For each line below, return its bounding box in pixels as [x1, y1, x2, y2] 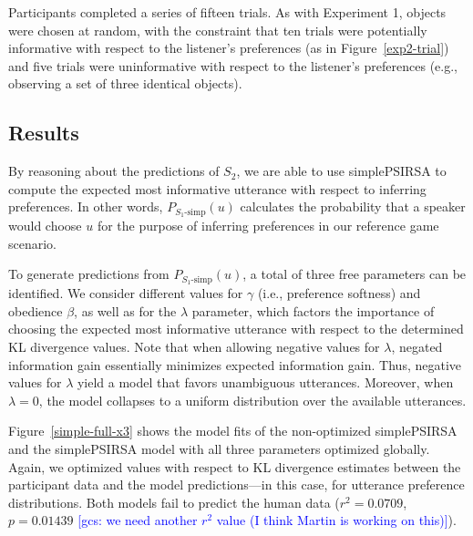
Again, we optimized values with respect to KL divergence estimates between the [8, 457, 461, 476]
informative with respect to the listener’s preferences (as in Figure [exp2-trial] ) [8, 38, 449, 57]
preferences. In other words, [8, 197, 163, 216]
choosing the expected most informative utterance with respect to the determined [8, 319, 464, 338]
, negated [391, 337, 443, 356]
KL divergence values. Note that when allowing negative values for [8, 337, 380, 356]
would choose [8, 216, 82, 235]
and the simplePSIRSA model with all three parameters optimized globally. [8, 439, 430, 459]
